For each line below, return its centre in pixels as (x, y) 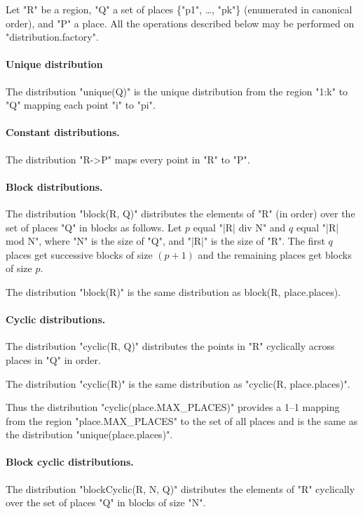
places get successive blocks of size (79, 254)
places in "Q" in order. (53, 359)
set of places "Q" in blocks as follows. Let (94, 227)
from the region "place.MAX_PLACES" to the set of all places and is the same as (182, 420)
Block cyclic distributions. (70, 462)
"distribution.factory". (52, 37)
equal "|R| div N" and (239, 227)
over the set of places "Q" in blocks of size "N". (106, 502)
